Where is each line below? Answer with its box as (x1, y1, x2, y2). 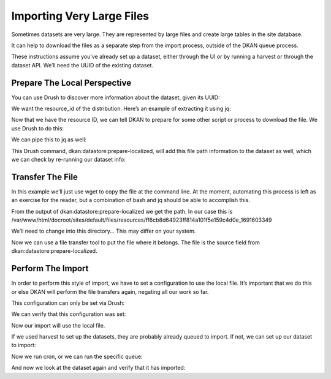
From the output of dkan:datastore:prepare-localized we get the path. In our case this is (11, 208, 233, 215)
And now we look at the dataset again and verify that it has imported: (11, 364, 186, 372)
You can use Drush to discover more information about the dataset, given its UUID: (11, 94, 220, 101)
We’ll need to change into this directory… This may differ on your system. (11, 227, 196, 235)
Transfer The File (11, 171, 78, 182)
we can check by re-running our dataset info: (11, 156, 126, 163)
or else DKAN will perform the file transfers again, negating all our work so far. (11, 288, 209, 295)
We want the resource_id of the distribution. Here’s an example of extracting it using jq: (11, 105, 231, 113)
